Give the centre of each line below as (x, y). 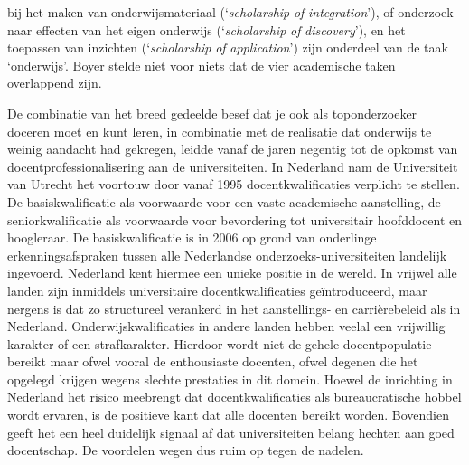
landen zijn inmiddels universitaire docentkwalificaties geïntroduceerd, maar (217, 290)
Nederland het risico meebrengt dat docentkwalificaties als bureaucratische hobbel (234, 397)
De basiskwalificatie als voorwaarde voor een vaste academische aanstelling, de (224, 201)
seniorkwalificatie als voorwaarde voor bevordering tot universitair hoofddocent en (235, 219)
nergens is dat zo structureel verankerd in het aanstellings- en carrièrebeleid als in (234, 308)
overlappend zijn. (55, 83)
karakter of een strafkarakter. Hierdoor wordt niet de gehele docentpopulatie (220, 343)
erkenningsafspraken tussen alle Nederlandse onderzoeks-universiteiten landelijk (227, 255)
